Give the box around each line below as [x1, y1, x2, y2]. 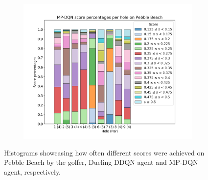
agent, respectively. [4, 166, 61, 177]
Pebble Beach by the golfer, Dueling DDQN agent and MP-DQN [4, 157, 198, 167]
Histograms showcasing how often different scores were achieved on [4, 147, 205, 157]
